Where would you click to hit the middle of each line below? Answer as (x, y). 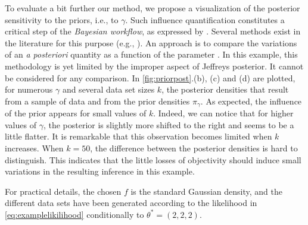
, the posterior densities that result (225, 89)
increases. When (34, 148)
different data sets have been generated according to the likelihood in (131, 203)
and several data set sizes (108, 89)
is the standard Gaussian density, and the (206, 191)
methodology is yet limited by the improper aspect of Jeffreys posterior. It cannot (154, 66)
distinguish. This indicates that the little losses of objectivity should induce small (153, 159)
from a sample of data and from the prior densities (97, 101)
